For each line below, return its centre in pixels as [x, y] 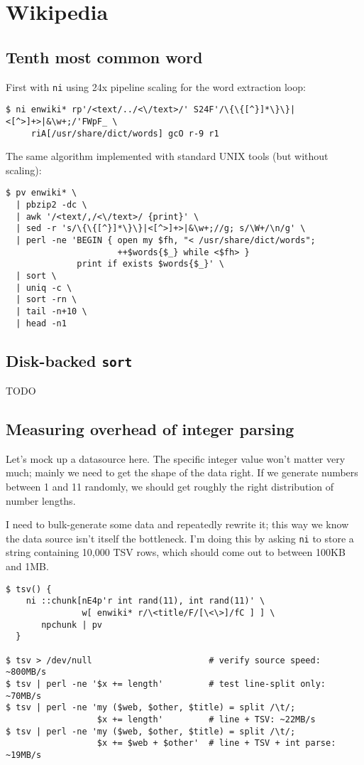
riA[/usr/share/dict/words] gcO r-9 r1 [125, 133]
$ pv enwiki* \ [42, 193]
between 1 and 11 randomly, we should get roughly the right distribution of [170, 487]
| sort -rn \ [46, 300]
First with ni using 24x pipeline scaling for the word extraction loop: [156, 86]
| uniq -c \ [44, 288]
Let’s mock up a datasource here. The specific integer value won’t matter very [176, 458]
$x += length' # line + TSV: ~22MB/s [206, 719]
